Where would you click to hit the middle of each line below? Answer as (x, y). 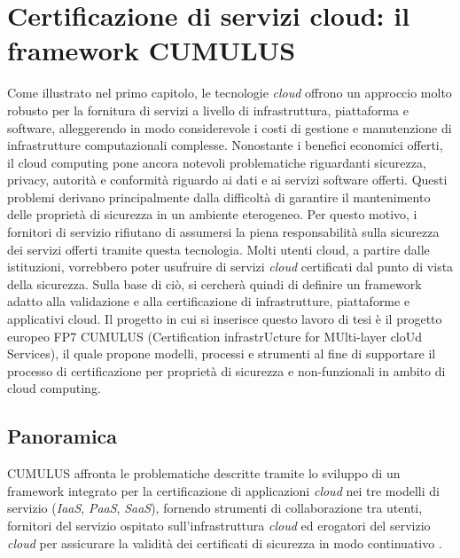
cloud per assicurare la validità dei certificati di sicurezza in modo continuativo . (225, 542)
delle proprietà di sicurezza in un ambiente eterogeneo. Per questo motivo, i (212, 214)
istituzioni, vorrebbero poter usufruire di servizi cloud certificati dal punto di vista (230, 267)
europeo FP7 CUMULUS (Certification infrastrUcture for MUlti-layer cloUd (215, 336)
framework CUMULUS (152, 50)
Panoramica (62, 436)
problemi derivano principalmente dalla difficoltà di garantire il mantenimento (219, 196)
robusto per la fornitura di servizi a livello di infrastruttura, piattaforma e (208, 110)
